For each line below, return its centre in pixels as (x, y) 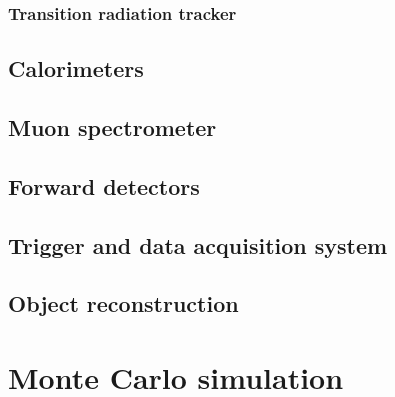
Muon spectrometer (112, 127)
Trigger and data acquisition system (198, 244)
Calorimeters (76, 68)
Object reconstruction (123, 303)
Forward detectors (104, 185)
